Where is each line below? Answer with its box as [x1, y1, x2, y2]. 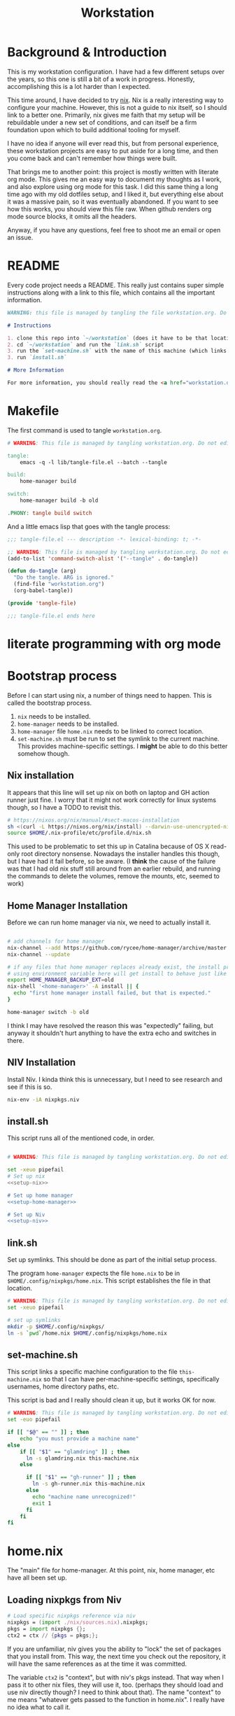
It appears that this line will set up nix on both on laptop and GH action [7, 788, 210, 796]
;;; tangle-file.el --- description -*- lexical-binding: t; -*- [7, 535, 201, 543]
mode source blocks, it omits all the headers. [7, 212, 137, 220]
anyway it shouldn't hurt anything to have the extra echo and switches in [7, 1029, 217, 1037]
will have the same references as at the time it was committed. [7, 1659, 187, 1668]
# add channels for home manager [7, 938, 105, 945]
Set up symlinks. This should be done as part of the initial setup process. [7, 1256, 217, 1264]
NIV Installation [7, 1057, 76, 1069]
